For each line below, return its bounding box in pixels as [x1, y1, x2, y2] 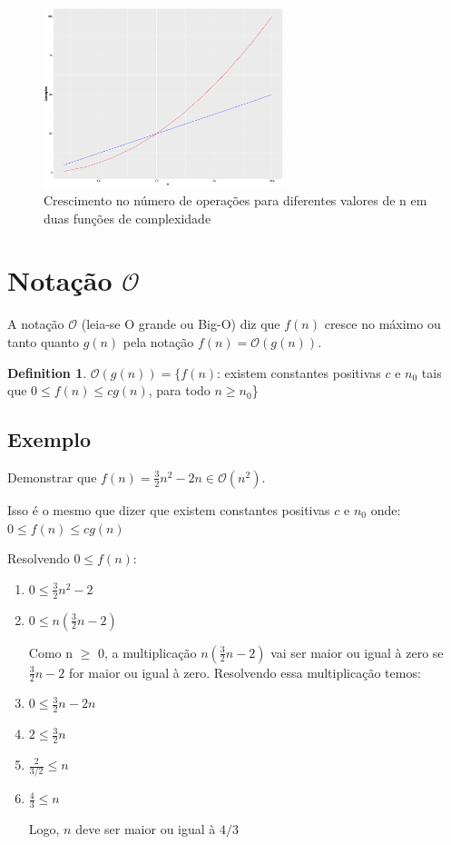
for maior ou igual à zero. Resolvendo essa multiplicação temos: [68, 662, 421, 681]
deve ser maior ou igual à [75, 820, 216, 839]
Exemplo [7, 425, 92, 453]
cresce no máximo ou [324, 314, 441, 333]
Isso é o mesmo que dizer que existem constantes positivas [7, 500, 330, 519]
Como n [28, 642, 74, 661]
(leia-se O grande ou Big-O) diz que [81, 314, 280, 333]
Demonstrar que [7, 467, 97, 486]
